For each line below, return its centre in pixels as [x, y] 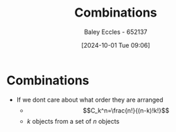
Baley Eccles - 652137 [116, 32]
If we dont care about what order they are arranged [90, 100]
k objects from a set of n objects [73, 121]
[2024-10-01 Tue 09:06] [116, 45]
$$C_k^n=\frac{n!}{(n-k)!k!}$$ [126, 110]
